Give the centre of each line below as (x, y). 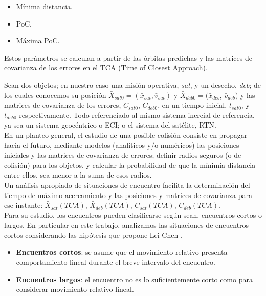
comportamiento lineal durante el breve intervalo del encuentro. (116, 262)
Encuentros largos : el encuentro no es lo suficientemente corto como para (134, 279)
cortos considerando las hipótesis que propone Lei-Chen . (93, 235)
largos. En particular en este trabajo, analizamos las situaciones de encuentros (127, 225)
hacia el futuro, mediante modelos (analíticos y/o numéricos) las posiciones (122, 145)
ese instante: (24, 205)
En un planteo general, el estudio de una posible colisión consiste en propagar (126, 134)
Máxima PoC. (38, 41)
